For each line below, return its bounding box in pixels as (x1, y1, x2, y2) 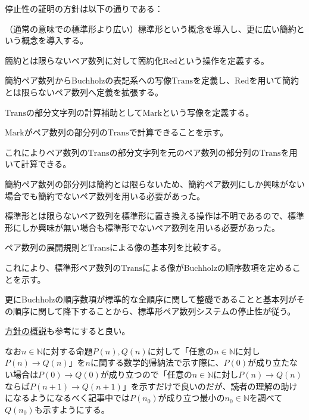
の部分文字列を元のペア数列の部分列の (109, 146, 260, 158)
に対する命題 (42, 344, 93, 357)
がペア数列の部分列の (24, 126, 108, 138)
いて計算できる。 (5, 157, 71, 170)
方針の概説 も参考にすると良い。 (5, 325, 130, 337)
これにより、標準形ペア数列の (5, 261, 121, 273)
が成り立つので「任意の (100, 368, 192, 381)
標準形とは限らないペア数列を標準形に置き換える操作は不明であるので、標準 (5, 209, 304, 222)
